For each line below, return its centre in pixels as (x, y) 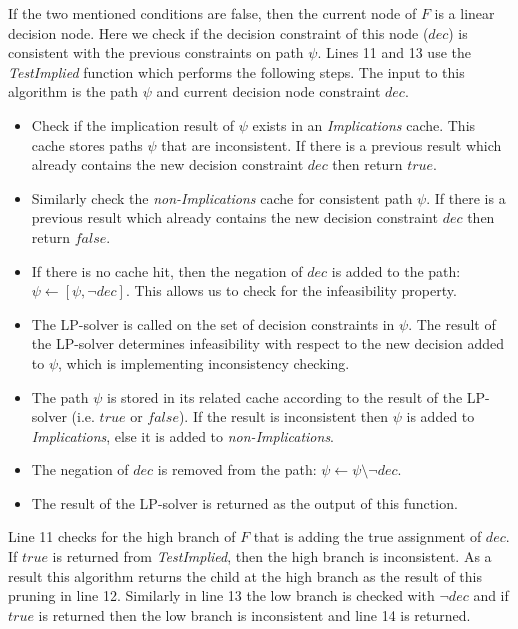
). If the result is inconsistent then (283, 416)
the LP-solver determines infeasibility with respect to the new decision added (268, 343)
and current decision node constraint (268, 91)
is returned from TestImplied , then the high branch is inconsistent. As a (272, 556)
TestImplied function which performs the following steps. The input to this (236, 71)
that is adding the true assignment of (367, 536)
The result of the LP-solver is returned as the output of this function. (244, 502)
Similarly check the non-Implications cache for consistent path (222, 197)
